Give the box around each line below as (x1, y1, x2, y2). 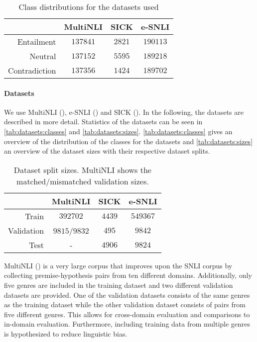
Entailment (17, 36, 56, 47)
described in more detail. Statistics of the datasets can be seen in (4, 116, 203, 127)
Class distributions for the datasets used (18, 1, 159, 12)
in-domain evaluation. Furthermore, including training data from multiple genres (4, 319, 251, 329)
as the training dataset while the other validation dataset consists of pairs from (4, 299, 246, 310)
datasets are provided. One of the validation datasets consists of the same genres (4, 289, 250, 300)
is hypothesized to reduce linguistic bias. (4, 328, 128, 339)
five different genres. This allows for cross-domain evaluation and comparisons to (4, 309, 250, 319)
